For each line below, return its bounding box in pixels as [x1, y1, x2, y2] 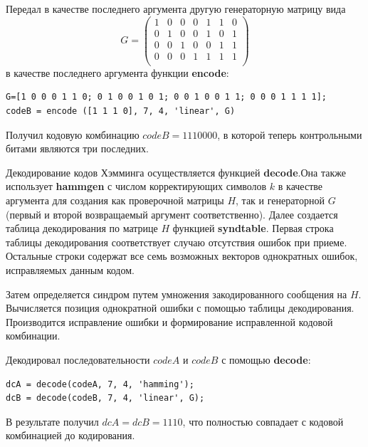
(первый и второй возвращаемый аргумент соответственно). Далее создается [6, 206, 338, 221]
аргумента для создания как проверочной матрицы [6, 192, 224, 207]
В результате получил [6, 414, 99, 428]
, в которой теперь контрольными [217, 127, 362, 142]
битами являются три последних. [6, 141, 149, 156]
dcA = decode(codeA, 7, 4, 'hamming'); [6, 379, 194, 389]
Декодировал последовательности [6, 352, 150, 367]
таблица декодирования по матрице [6, 221, 158, 236]
